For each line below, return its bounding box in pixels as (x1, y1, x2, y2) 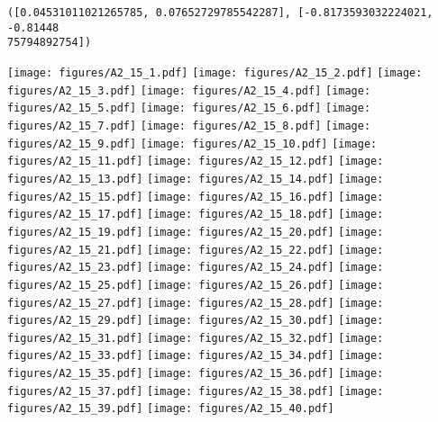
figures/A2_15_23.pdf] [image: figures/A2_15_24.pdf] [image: (7, 261, 384, 274)
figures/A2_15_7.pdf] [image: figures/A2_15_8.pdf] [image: (7, 119, 371, 132)
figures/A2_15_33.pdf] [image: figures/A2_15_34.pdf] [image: (7, 349, 384, 363)
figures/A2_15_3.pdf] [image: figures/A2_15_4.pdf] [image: (7, 84, 371, 97)
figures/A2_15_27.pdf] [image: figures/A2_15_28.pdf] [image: (7, 296, 384, 310)
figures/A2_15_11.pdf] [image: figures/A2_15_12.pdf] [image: (7, 155, 384, 168)
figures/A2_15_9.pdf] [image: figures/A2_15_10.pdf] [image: (7, 137, 378, 150)
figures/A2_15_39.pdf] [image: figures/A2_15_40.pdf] (7, 402, 334, 416)
